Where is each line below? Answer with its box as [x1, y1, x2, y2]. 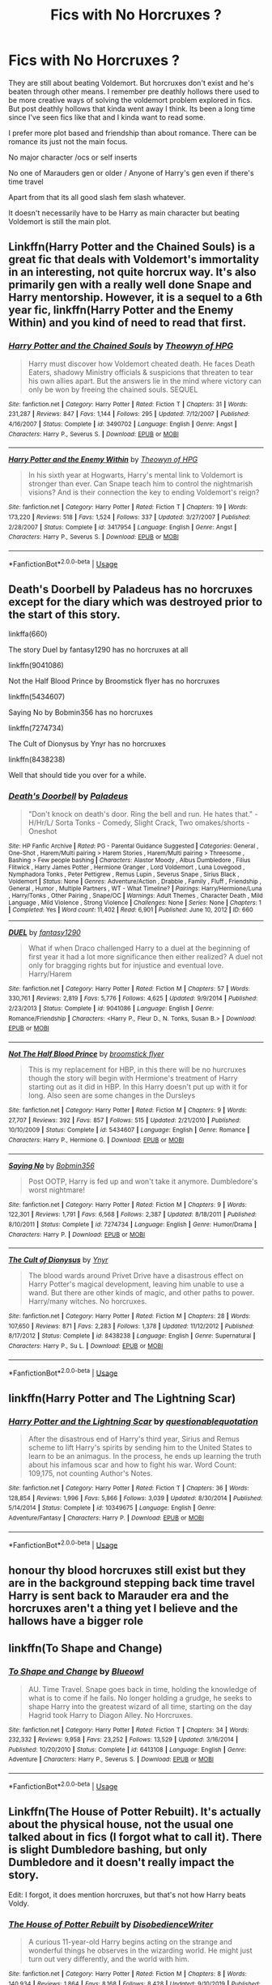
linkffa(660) [8, 629, 48, 639]
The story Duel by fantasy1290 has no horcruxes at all [8, 645, 189, 655]
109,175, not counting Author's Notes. [28, 1469, 153, 1478]
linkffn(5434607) [8, 692, 66, 702]
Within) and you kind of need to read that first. [8, 316, 247, 329]
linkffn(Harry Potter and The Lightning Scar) [8, 1391, 236, 1405]
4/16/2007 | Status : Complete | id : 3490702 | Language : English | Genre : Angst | [8, 419, 237, 428]
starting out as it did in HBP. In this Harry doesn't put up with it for [28, 1082, 249, 1091]
